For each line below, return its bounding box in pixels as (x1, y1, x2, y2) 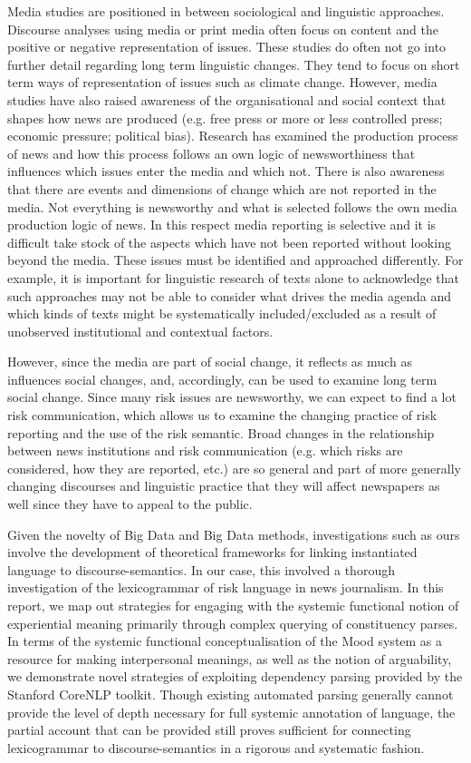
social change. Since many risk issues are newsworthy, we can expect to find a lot (7, 387, 457, 406)
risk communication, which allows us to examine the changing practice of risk (7, 406, 437, 425)
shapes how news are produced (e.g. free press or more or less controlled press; (7, 108, 443, 127)
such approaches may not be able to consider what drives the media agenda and (7, 286, 452, 305)
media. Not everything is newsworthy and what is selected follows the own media (7, 197, 457, 216)
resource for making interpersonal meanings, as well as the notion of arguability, (7, 649, 452, 668)
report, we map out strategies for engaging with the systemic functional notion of (7, 596, 459, 614)
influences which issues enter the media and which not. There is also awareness (7, 161, 445, 181)
